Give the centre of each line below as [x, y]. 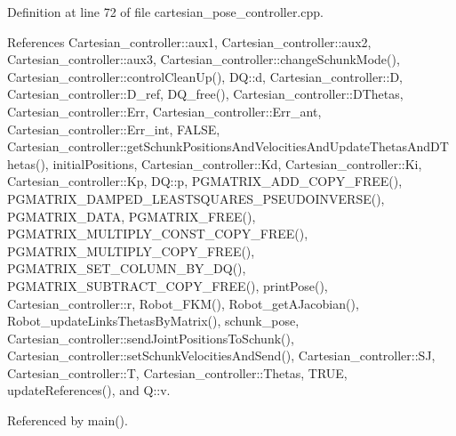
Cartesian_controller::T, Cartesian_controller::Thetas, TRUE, [177, 372]
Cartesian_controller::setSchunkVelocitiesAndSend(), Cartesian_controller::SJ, [221, 355]
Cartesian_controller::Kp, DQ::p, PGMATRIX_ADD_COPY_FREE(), [205, 181]
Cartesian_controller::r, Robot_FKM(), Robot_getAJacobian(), [183, 303]
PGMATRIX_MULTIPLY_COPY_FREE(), [131, 250]
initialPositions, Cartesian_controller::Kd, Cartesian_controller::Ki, [237, 163]
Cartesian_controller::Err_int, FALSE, [114, 129]
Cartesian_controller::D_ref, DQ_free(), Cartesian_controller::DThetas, [205, 94]
